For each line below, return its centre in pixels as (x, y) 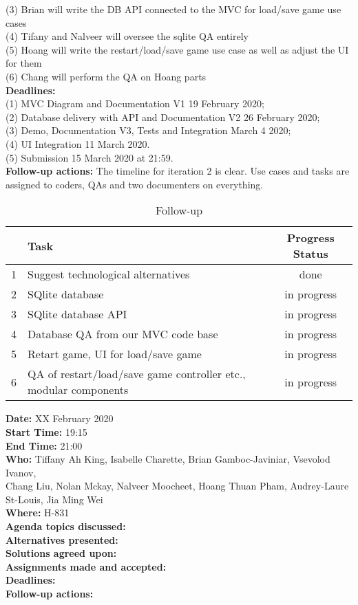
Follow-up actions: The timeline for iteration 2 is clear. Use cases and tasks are (178, 171)
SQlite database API (77, 314)
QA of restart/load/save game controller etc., (137, 374)
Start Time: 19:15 (46, 431)
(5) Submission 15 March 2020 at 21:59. (89, 157)
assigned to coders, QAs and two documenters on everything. (135, 184)
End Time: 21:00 (44, 445)
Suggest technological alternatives (109, 274)
